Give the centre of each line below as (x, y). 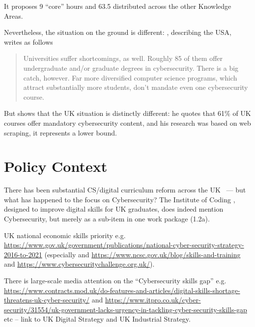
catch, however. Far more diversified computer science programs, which (130, 77)
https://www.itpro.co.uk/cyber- (153, 300)
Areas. (14, 15)
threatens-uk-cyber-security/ (47, 300)
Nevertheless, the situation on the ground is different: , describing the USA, (118, 32)
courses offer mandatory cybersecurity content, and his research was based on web (127, 123)
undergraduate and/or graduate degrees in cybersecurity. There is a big (131, 68)
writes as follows (28, 41)
